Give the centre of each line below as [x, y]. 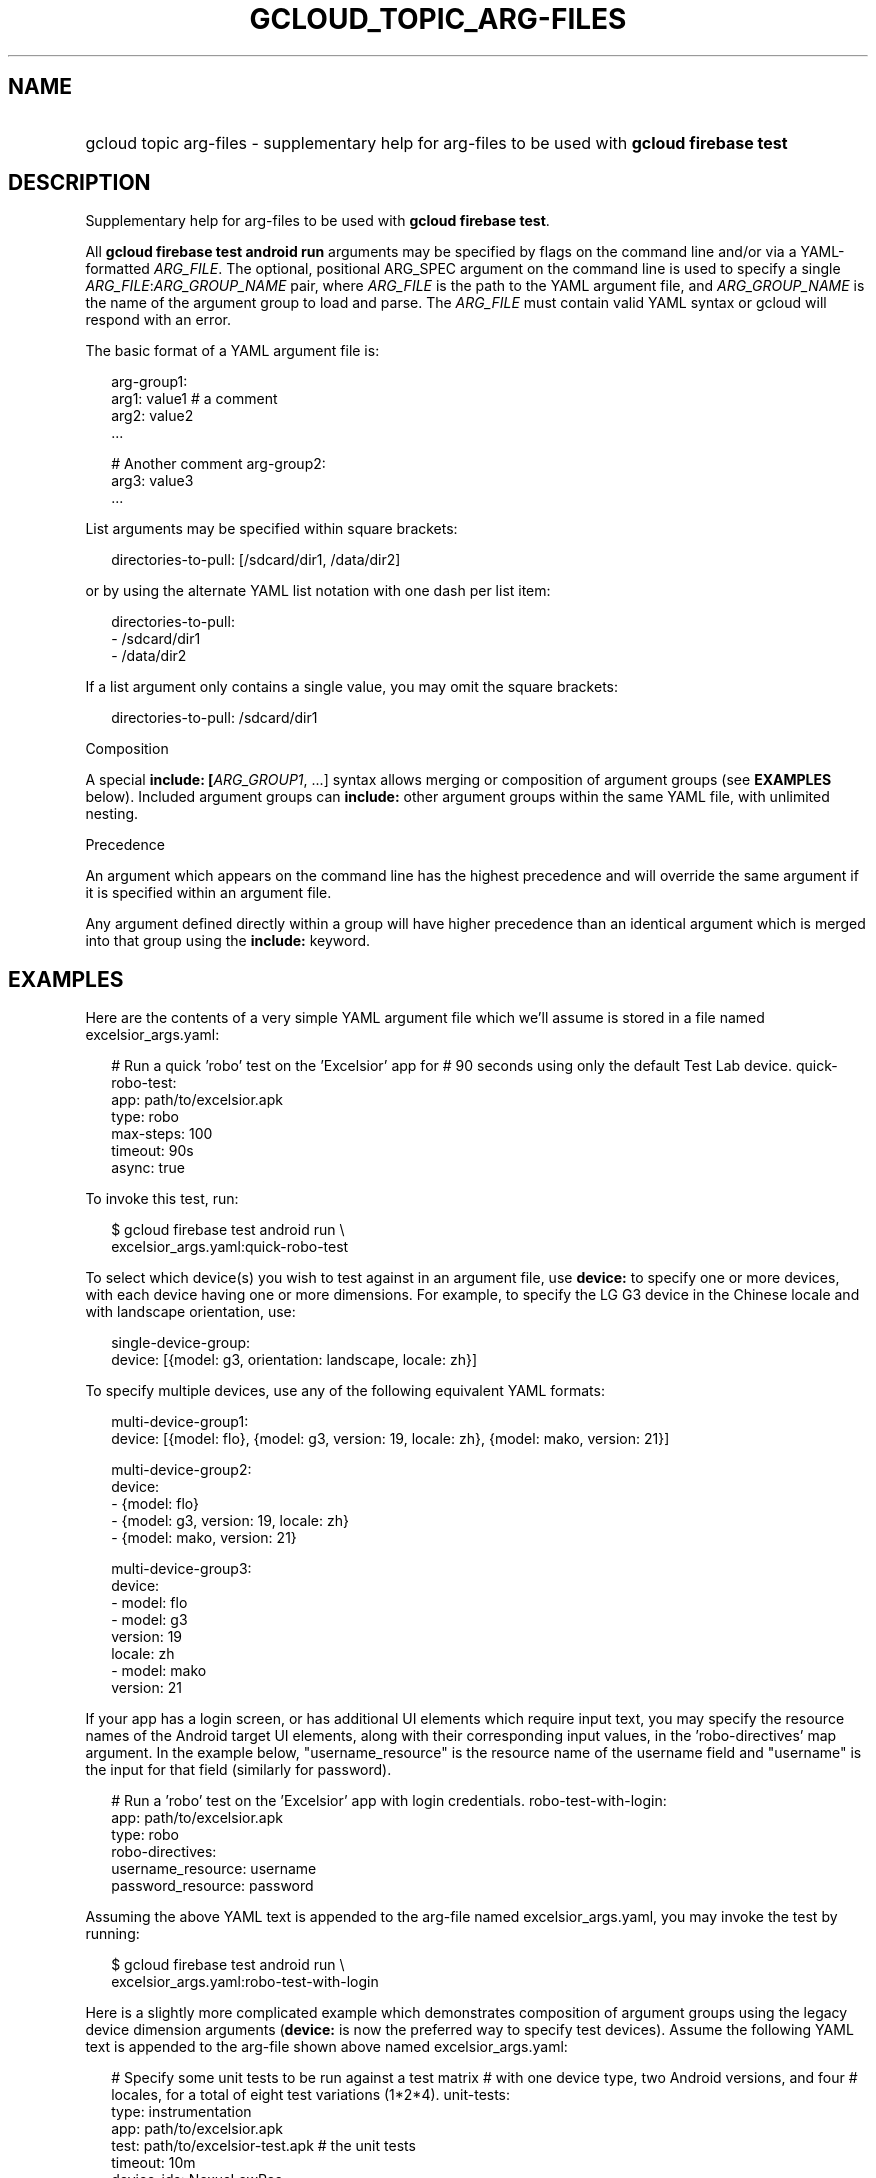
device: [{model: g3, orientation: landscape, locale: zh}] [294, 1360]
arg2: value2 [152, 416]
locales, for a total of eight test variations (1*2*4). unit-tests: [311, 2095]
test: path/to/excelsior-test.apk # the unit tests [263, 2146]
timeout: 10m [153, 2163]
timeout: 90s [152, 1151]
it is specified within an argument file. [208, 893]
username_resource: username [214, 1869]
